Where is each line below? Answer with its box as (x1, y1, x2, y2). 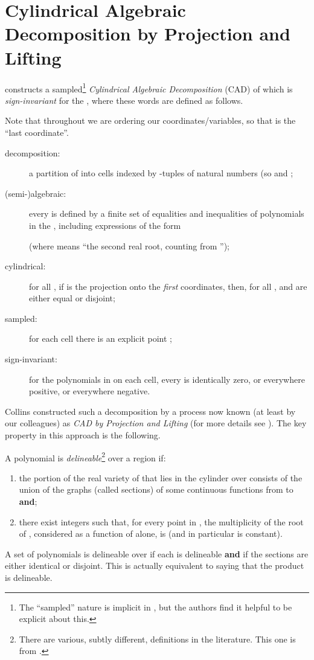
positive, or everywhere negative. (29, 385, 150, 397)
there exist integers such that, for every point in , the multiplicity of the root (19, 515, 304, 528)
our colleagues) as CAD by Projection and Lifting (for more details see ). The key (5, 417, 307, 429)
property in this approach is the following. (5, 429, 161, 441)
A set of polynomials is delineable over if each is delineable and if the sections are (5, 547, 309, 560)
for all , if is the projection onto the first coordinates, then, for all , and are (29, 280, 307, 292)
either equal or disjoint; (29, 292, 115, 304)
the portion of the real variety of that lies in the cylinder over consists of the (19, 471, 303, 484)
